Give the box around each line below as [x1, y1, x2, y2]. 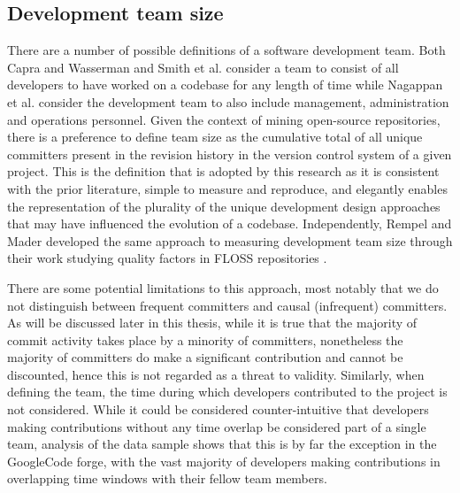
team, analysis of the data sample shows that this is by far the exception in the [7, 435, 437, 453]
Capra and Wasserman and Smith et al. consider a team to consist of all [7, 58, 399, 76]
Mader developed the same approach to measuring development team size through [7, 231, 453, 250]
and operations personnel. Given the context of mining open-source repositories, [7, 110, 441, 128]
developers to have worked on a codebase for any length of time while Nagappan [7, 75, 443, 94]
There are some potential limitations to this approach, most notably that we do [7, 278, 439, 297]
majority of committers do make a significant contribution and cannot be [7, 348, 403, 366]
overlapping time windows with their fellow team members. [7, 469, 327, 488]
